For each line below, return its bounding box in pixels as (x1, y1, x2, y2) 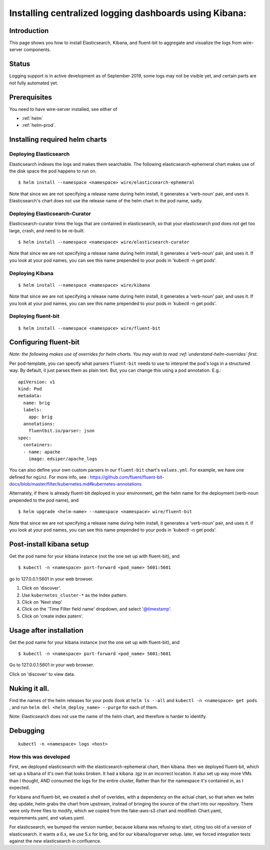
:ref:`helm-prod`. (21, 122, 56, 128)
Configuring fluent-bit (9, 338, 80, 347)
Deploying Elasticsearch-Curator (9, 210, 91, 217)
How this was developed (9, 753, 70, 760)
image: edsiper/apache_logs (28, 456, 97, 462)
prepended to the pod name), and (9, 497, 79, 503)
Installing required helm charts (9, 135, 107, 144)
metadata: (18, 393, 42, 399)
